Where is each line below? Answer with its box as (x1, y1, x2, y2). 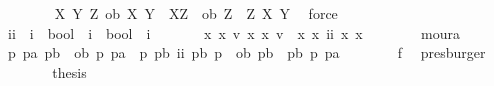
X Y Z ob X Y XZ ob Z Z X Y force (54, 3, 338, 23)
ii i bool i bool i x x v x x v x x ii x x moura (7, 22, 461, 43)
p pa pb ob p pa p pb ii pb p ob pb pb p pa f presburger (7, 42, 486, 63)
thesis (52, 61, 87, 82)
